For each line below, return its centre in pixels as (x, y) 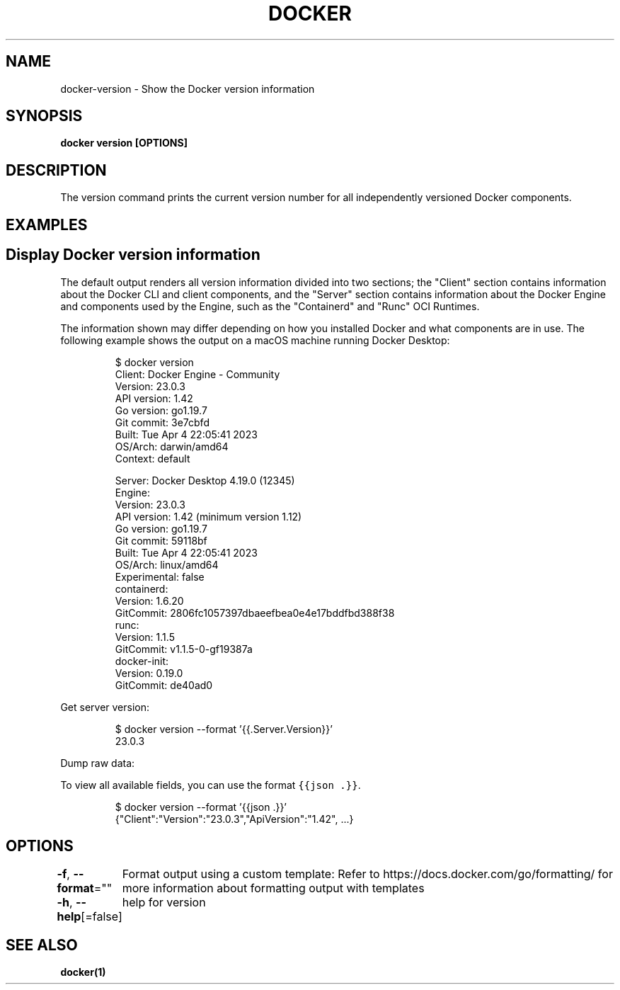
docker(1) (83, 972)
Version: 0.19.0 (149, 673)
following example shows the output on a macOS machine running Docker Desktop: (255, 340)
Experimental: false (160, 576)
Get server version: (105, 707)
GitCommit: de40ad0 (164, 685)
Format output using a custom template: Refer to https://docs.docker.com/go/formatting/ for (367, 874)
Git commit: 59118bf (161, 540)
